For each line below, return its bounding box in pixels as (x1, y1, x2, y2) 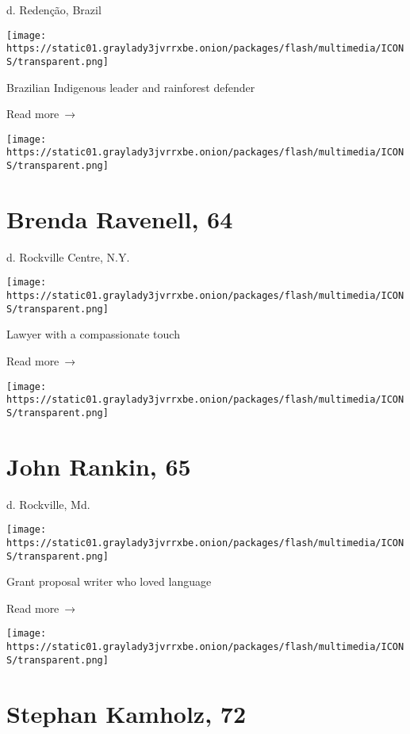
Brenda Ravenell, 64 (6, 202, 233, 235)
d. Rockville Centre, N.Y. (6, 248, 130, 265)
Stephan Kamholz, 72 (6, 697, 247, 729)
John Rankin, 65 (6, 449, 191, 482)
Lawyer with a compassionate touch (6, 326, 180, 342)
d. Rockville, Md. (6, 495, 90, 512)
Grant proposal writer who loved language (6, 573, 212, 590)
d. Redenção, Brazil (6, 2, 102, 17)
